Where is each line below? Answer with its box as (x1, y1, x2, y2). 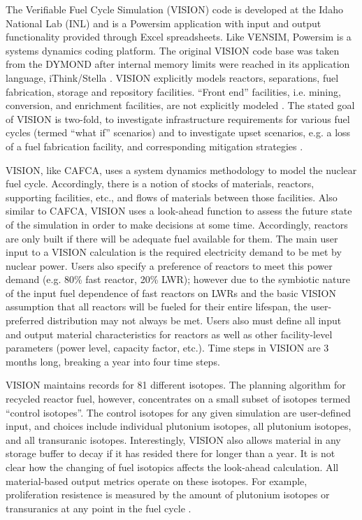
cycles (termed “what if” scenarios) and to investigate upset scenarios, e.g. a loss (6, 125, 351, 140)
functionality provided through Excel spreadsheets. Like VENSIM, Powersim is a (6, 29, 352, 44)
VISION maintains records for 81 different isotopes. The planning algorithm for (6, 377, 346, 392)
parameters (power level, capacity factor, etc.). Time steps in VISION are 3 (6, 340, 329, 355)
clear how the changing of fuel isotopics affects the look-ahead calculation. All (6, 460, 339, 474)
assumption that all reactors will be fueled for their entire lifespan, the (6, 299, 307, 314)
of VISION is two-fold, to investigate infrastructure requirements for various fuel (6, 111, 350, 126)
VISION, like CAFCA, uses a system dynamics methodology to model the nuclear (6, 162, 357, 177)
